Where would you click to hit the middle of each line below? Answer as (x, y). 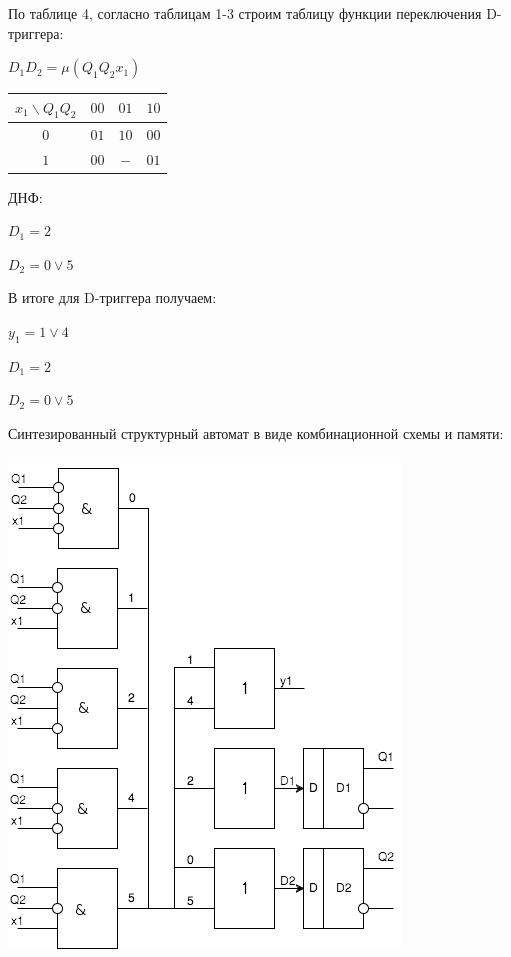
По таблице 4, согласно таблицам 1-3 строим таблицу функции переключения (245, 13)
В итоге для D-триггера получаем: (112, 297)
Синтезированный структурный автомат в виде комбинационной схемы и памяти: (256, 433)
